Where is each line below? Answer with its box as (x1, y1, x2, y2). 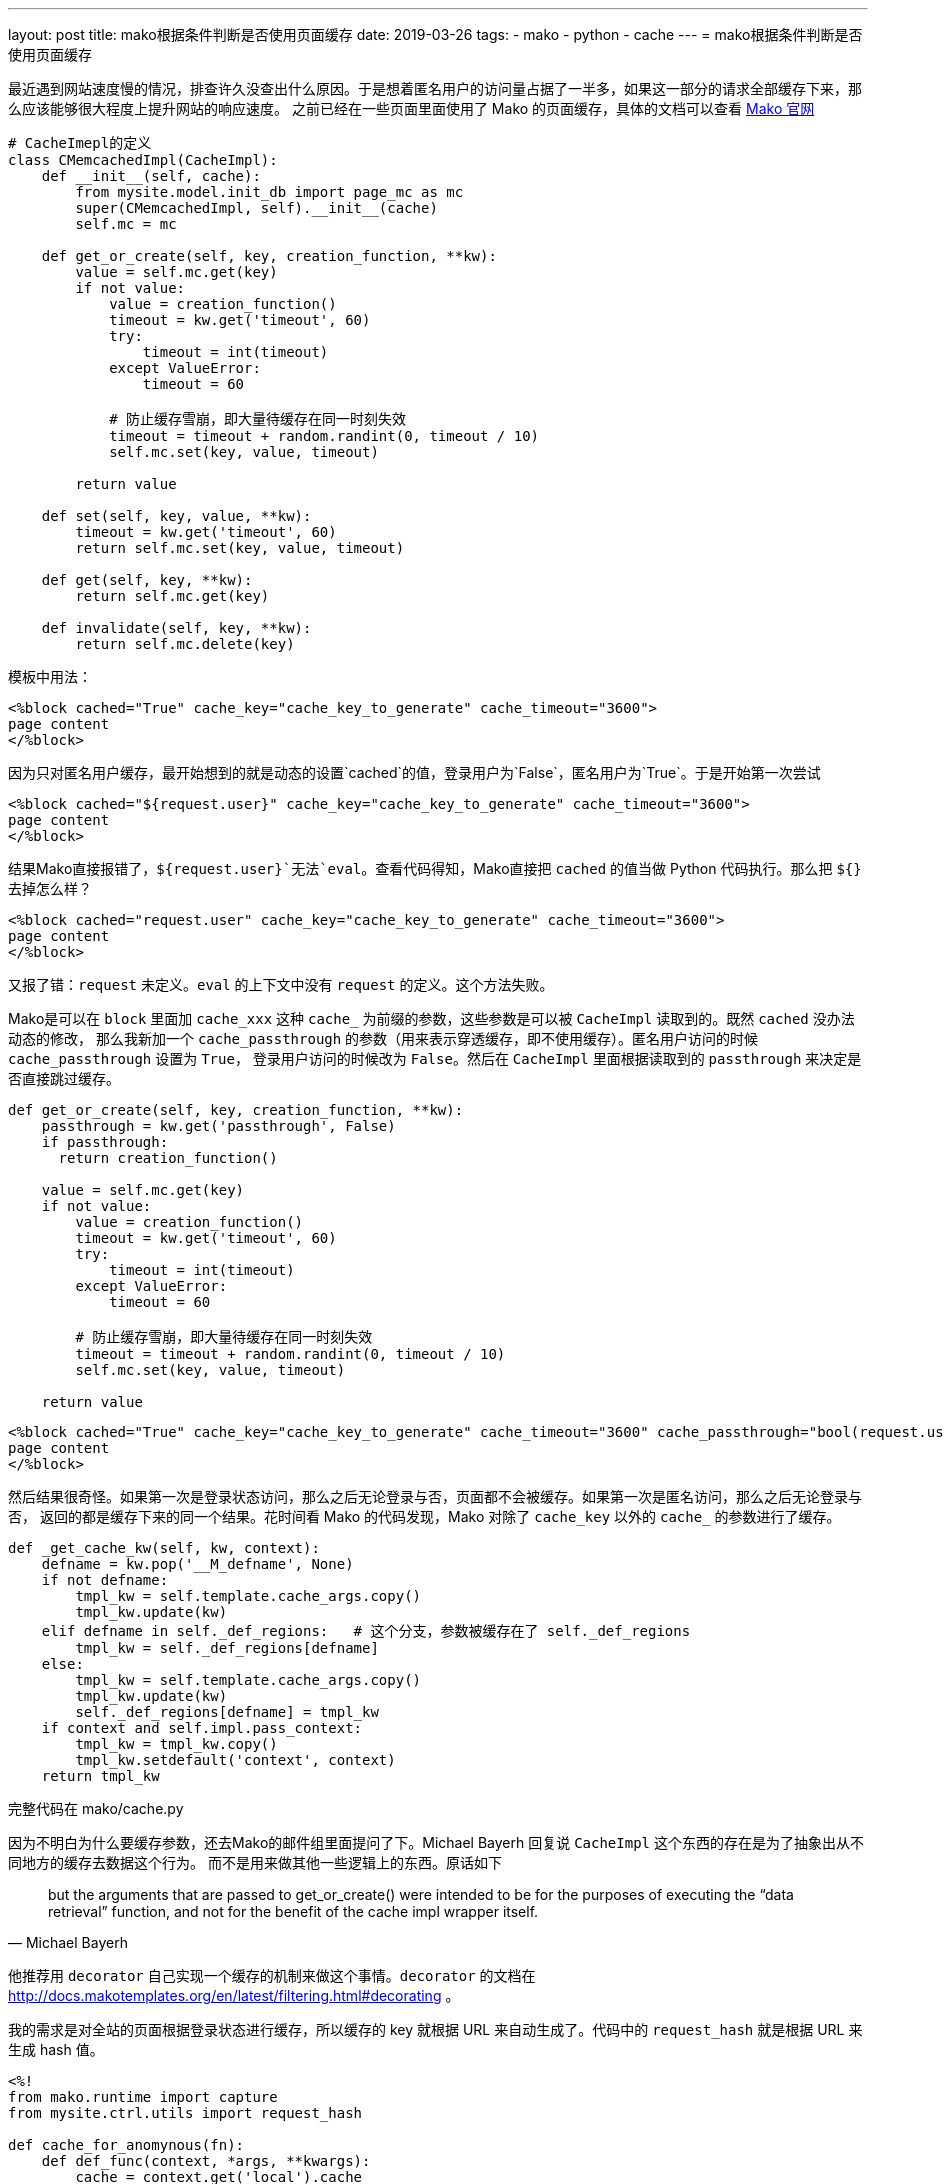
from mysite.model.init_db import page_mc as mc (75, 184, 464, 200)
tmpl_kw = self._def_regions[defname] (75, 1640, 379, 1656)
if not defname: (41, 1572, 169, 1588)
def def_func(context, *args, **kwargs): (41, 2153, 371, 2169)
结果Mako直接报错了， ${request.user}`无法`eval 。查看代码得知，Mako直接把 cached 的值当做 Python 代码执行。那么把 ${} (8, 860, 862, 877)
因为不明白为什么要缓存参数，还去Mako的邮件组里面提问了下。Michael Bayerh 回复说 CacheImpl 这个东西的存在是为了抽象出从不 (8, 1834, 864, 1851)
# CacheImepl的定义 (8, 135, 152, 151)
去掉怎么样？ (8, 880, 92, 897)
